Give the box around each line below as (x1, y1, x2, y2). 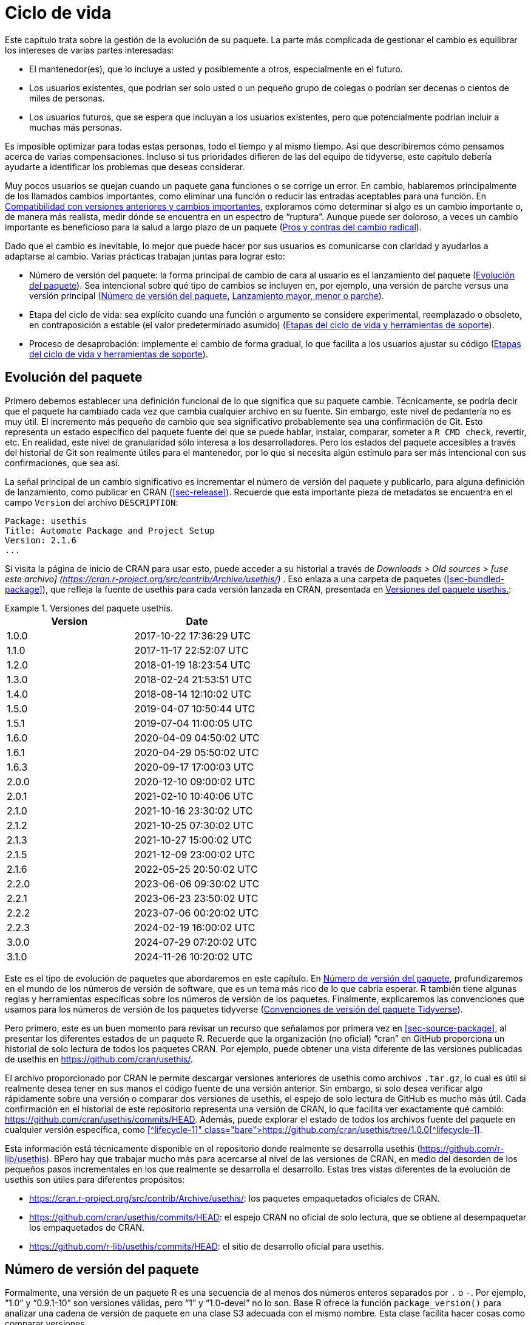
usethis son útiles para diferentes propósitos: (5, 1174, 185, 1185)
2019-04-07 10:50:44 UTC (134, 702, 255, 715)
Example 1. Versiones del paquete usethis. (5, 602, 173, 613)
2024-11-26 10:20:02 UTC (134, 950, 252, 963)
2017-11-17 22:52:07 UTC (134, 644, 249, 656)
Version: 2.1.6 (5, 535, 77, 545)
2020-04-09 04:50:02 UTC (134, 731, 260, 744)
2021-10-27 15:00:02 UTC (134, 833, 252, 846)
